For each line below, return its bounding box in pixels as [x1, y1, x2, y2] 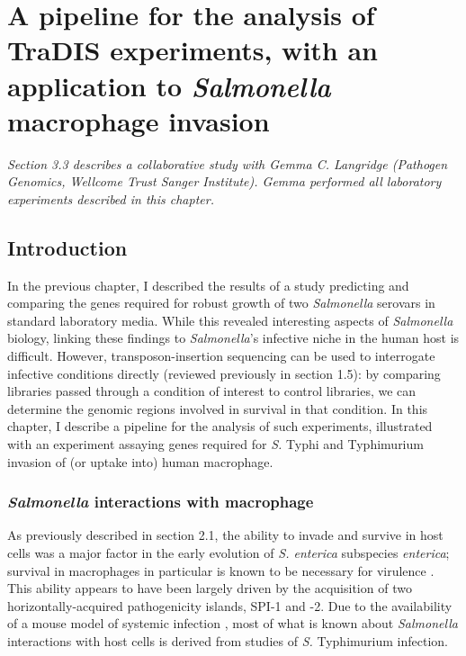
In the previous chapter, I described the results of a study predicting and [7, 275, 409, 294]
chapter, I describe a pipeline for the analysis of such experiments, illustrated [7, 417, 433, 436]
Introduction [7, 233, 128, 261]
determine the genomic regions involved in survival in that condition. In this [7, 399, 428, 418]
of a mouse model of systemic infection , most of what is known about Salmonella [7, 614, 458, 633]
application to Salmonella [7, 67, 331, 104]
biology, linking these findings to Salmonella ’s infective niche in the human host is [7, 328, 460, 347]
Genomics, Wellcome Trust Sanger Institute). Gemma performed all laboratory [7, 172, 442, 191]
